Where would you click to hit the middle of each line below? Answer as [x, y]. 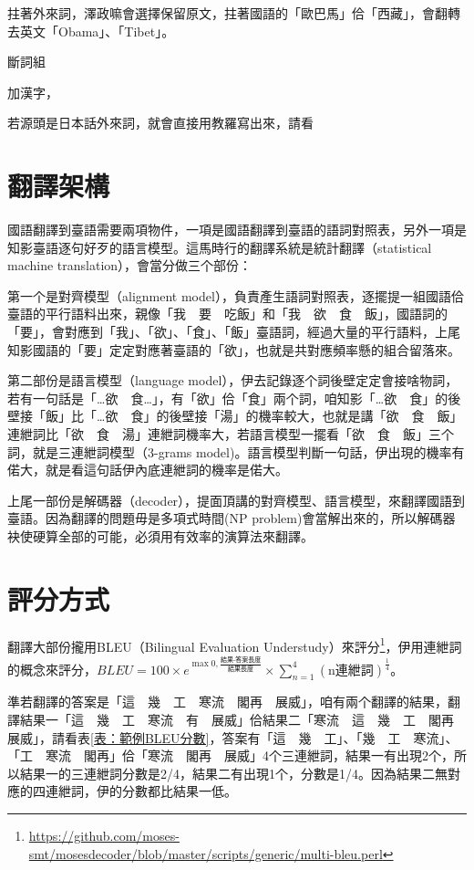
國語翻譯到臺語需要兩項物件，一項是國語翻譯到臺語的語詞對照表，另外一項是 [237, 230]
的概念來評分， [52, 669]
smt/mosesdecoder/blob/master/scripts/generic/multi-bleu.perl [206, 853]
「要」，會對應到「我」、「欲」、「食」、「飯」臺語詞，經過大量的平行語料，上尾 [234, 332]
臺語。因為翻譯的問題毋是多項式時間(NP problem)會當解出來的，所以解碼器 [232, 518]
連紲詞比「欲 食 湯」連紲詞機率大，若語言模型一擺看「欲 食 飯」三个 [231, 434]
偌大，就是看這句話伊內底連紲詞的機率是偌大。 [148, 470]
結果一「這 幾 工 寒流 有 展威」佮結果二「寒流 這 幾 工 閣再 [237, 720]
